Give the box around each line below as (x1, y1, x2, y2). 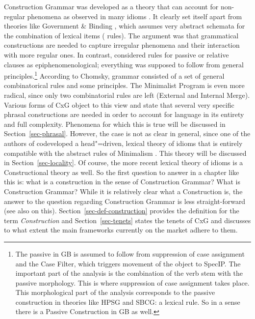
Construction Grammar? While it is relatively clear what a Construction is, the (4, 186, 243, 196)
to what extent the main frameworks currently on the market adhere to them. (4, 225, 238, 235)
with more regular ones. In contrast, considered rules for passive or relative (4, 49, 229, 59)
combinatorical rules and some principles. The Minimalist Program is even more (4, 80, 245, 90)
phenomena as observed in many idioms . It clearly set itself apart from (27, 11, 242, 21)
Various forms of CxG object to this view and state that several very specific (4, 99, 234, 110)
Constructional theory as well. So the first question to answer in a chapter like (4, 167, 239, 177)
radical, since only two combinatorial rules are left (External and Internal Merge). (4, 90, 250, 100)
